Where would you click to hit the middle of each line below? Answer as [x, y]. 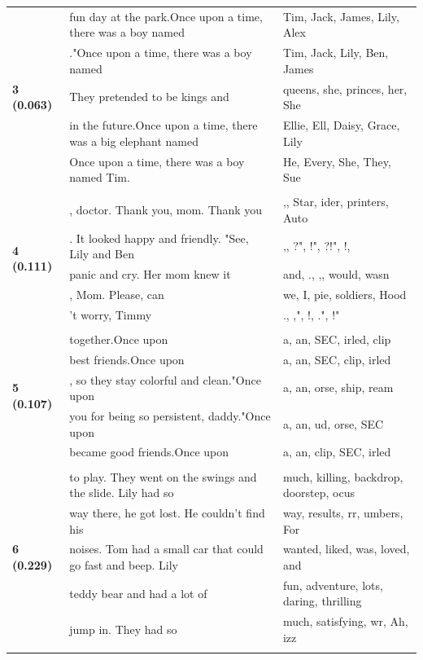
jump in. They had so [123, 629]
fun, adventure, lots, [333, 585]
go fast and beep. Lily [124, 564]
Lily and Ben [102, 254]
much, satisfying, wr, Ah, [345, 621]
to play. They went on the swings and [163, 476]
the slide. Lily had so [122, 493]
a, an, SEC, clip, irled [337, 359]
